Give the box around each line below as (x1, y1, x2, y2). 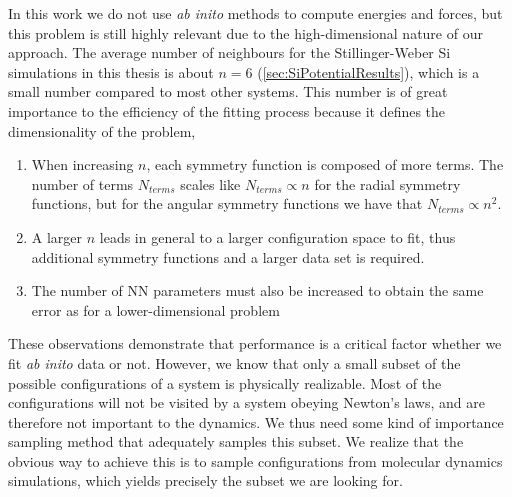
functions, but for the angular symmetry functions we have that (31, 193, 423, 214)
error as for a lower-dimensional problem (31, 299, 280, 320)
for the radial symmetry (314, 173, 461, 194)
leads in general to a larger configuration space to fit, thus (99, 226, 456, 247)
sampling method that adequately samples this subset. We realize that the (8, 431, 464, 452)
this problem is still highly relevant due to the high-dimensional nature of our (8, 22, 483, 43)
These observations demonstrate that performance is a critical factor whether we (8, 333, 502, 354)
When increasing (31, 154, 134, 175)
